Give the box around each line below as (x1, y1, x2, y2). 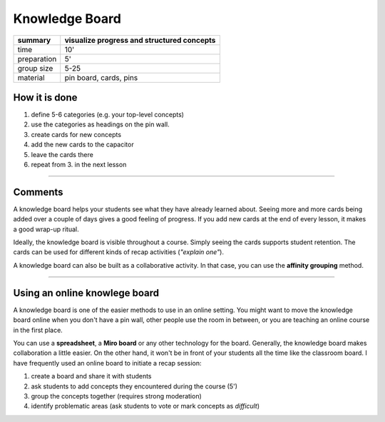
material (17, 72, 46, 82)
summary (17, 35, 51, 45)
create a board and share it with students (31, 372, 152, 381)
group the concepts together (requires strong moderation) (31, 391, 202, 400)
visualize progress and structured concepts (64, 35, 216, 45)
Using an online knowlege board (13, 286, 160, 299)
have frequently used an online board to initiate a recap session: (13, 358, 202, 367)
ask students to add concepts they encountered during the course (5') (31, 382, 238, 391)
